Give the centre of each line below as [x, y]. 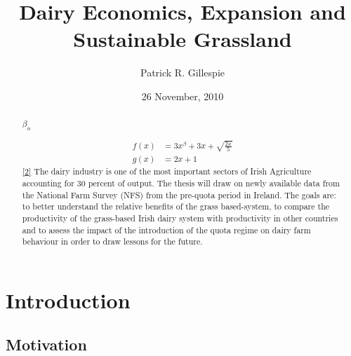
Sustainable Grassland [183, 39]
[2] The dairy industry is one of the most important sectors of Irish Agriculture [167, 171]
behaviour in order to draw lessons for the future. [112, 241]
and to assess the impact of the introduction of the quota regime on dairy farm [166, 230]
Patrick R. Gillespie [183, 73]
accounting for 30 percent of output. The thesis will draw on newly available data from [181, 183]
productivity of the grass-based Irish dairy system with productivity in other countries [180, 218]
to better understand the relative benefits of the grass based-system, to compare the [176, 206]
